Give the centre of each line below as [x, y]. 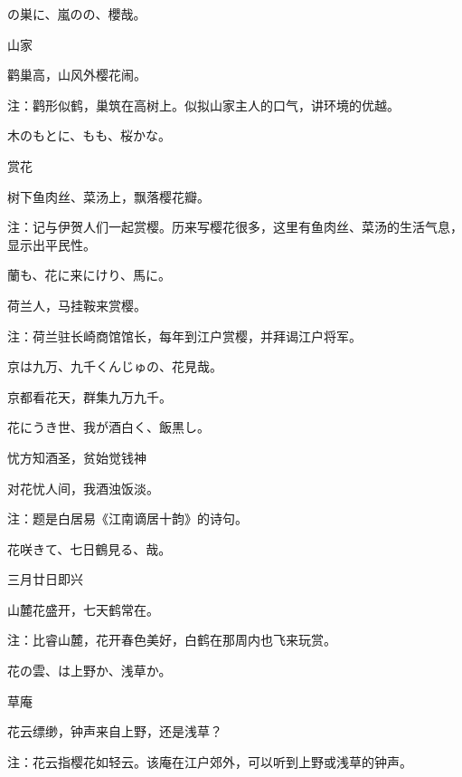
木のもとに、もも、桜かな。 [89, 135]
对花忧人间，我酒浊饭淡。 [83, 488]
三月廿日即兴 [45, 579]
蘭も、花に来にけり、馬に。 [90, 275]
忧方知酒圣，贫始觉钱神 [77, 457]
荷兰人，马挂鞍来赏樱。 [77, 305]
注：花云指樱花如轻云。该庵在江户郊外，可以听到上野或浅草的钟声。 [210, 761]
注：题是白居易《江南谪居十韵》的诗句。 [127, 518]
